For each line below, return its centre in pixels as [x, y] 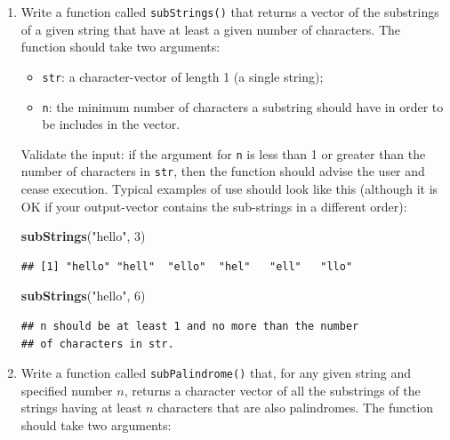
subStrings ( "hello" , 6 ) [83, 296]
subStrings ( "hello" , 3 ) [83, 236]
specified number [67, 390]
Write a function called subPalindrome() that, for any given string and [216, 373]
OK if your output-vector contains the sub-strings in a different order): [214, 206]
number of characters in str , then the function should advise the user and [223, 171]
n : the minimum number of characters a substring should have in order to [243, 106]
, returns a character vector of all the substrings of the [272, 390]
